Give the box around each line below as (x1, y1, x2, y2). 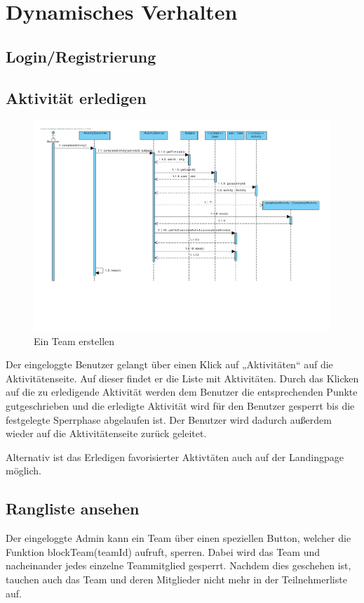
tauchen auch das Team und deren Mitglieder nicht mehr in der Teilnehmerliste (6, 571, 347, 586)
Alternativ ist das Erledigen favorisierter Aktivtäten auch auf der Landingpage (6, 449, 344, 464)
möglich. (6, 463, 41, 478)
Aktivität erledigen (6, 86, 147, 108)
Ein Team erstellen (34, 333, 115, 348)
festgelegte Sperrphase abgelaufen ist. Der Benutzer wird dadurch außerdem (6, 412, 332, 427)
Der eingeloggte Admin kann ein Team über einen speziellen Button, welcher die (6, 531, 351, 545)
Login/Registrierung (6, 45, 156, 67)
